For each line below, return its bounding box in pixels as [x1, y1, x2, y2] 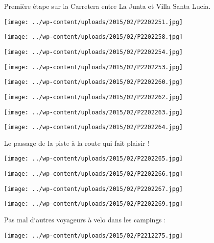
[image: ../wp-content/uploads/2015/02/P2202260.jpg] [4, 79, 183, 86]
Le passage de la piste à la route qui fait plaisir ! [4, 137, 149, 148]
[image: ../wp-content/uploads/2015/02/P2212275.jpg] [4, 232, 183, 239]
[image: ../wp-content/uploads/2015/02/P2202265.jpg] [4, 155, 183, 162]
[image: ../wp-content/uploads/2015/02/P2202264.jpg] [4, 124, 183, 131]
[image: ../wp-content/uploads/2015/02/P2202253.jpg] [4, 63, 183, 71]
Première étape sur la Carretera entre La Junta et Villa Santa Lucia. [4, 1, 211, 11]
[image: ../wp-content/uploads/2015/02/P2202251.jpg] [4, 18, 183, 26]
